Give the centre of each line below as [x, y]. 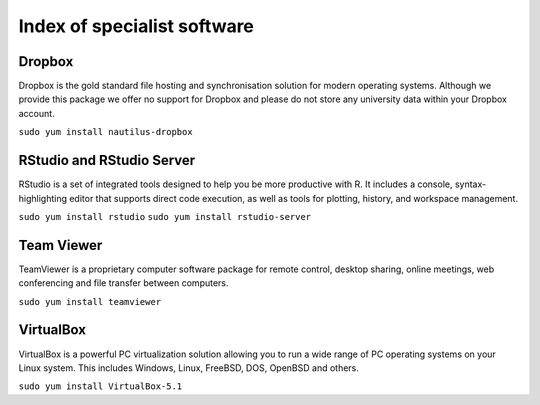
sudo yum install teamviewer [90, 301]
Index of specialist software [136, 26]
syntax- [470, 184]
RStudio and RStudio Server [107, 160]
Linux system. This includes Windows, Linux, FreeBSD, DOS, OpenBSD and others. [189, 367]
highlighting [43, 198]
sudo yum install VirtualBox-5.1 [100, 386]
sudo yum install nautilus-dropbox [106, 132]
